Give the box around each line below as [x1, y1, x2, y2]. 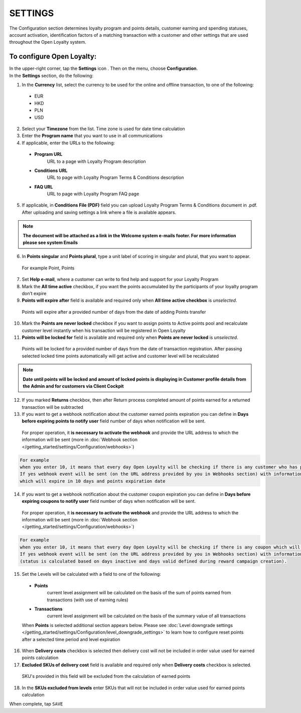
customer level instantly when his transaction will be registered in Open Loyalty [22, 327, 186, 333]
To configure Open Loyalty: [9, 52, 97, 61]
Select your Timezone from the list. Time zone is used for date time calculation [22, 126, 185, 132]
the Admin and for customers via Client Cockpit [23, 383, 124, 389]
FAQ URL [34, 184, 53, 190]
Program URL [34, 151, 63, 157]
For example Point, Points [22, 264, 75, 271]
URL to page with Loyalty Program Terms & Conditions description [47, 174, 184, 181]
